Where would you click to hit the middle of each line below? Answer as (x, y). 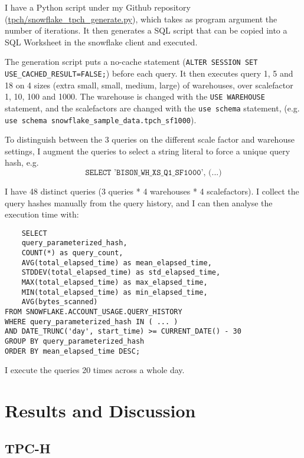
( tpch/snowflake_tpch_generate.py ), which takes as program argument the (141, 19)
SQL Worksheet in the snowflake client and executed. (101, 42)
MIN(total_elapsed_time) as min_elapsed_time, (115, 292)
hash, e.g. (22, 162)
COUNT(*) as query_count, (72, 253)
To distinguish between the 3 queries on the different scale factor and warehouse (150, 139)
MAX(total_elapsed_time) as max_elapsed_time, (115, 283)
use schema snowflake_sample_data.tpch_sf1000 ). (101, 119)
